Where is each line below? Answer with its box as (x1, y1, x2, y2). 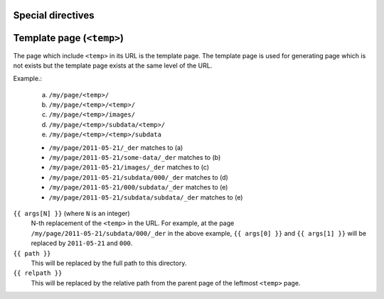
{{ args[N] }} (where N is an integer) (13, 210, 131, 217)
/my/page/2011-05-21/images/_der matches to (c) (48, 163, 210, 172)
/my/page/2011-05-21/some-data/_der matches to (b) (48, 153, 221, 162)
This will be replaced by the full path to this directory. (31, 259, 187, 267)
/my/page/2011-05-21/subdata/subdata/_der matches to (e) (48, 192, 243, 202)
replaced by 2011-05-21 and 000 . (31, 239, 133, 248)
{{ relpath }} (13, 269, 63, 277)
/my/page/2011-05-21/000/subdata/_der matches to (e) (48, 183, 228, 192)
